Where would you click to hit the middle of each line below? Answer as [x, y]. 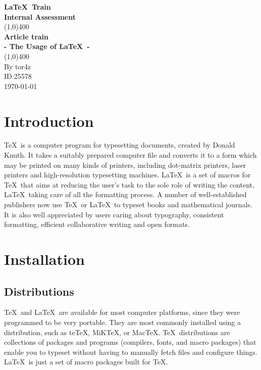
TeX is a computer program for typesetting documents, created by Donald [120, 145]
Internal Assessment [40, 16]
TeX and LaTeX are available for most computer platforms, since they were [122, 312]
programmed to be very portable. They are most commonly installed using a [123, 322]
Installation [44, 259]
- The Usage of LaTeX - [47, 46]
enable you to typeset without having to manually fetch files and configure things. [131, 352]
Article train [27, 36]
